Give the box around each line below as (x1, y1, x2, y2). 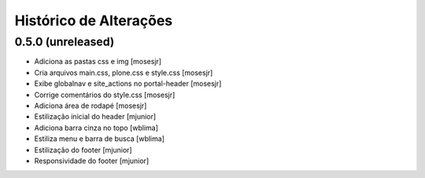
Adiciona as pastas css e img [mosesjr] (34, 57, 161, 66)
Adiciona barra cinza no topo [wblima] (34, 123, 159, 132)
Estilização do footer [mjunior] (34, 145, 133, 154)
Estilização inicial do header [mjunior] (34, 112, 157, 121)
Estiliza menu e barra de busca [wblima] (34, 134, 165, 143)
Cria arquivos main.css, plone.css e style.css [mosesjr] (34, 68, 213, 77)
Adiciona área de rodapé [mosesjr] (34, 101, 147, 110)
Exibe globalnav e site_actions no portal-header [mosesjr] (34, 79, 222, 88)
